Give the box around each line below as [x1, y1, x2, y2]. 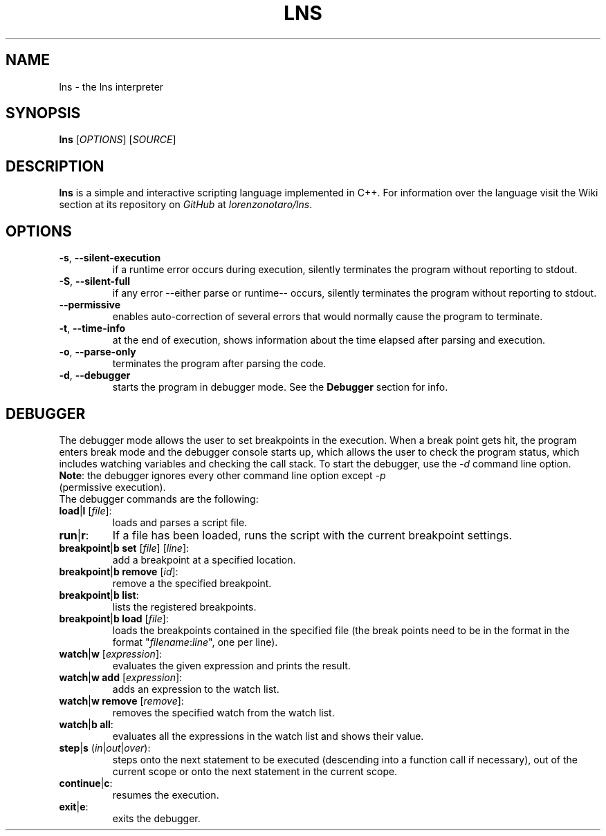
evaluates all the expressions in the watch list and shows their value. [112, 730, 424, 742]
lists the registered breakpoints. [112, 600, 257, 613]
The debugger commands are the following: [59, 492, 259, 505]
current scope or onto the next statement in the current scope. [112, 765, 398, 777]
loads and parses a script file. [112, 516, 248, 528]
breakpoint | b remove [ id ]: [59, 565, 178, 577]
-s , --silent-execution [59, 252, 161, 264]
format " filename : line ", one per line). [112, 635, 278, 648]
